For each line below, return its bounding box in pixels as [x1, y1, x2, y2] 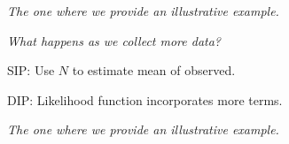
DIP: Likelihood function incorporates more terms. [7, 90, 283, 109]
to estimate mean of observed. [72, 61, 236, 80]
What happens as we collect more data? [7, 31, 222, 49]
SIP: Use [7, 61, 55, 80]
